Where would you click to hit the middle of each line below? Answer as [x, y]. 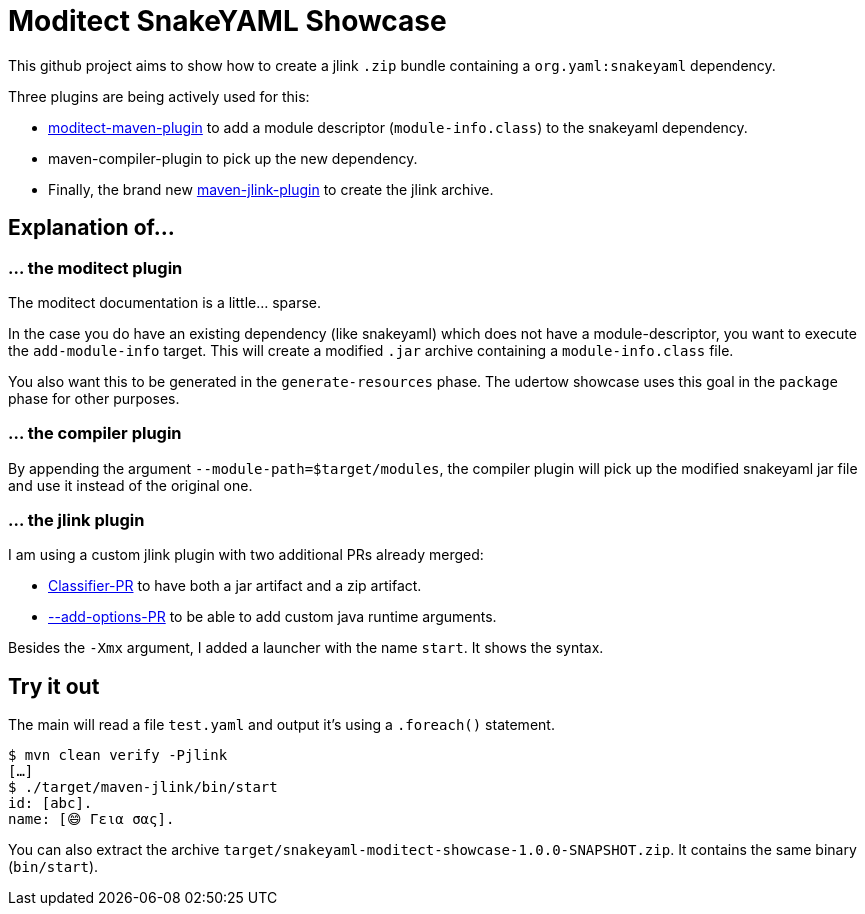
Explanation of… [91, 228]
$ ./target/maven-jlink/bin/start [143, 787]
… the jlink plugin [76, 520]
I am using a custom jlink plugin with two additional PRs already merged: [246, 555]
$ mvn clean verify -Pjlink [118, 755]
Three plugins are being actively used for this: [159, 96]
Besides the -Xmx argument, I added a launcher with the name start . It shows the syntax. [306, 648]
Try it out [54, 686]
